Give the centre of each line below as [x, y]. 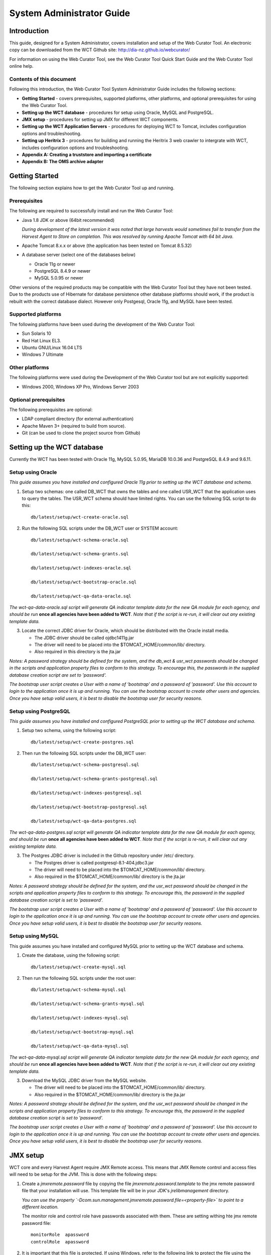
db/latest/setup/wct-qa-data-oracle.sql [81, 596]
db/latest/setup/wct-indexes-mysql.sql [80, 1018]
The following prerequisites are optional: [51, 410]
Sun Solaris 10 [36, 333]
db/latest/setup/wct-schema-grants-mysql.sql [88, 1004]
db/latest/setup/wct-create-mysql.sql [79, 967]
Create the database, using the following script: [71, 955]
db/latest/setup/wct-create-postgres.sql [82, 742]
